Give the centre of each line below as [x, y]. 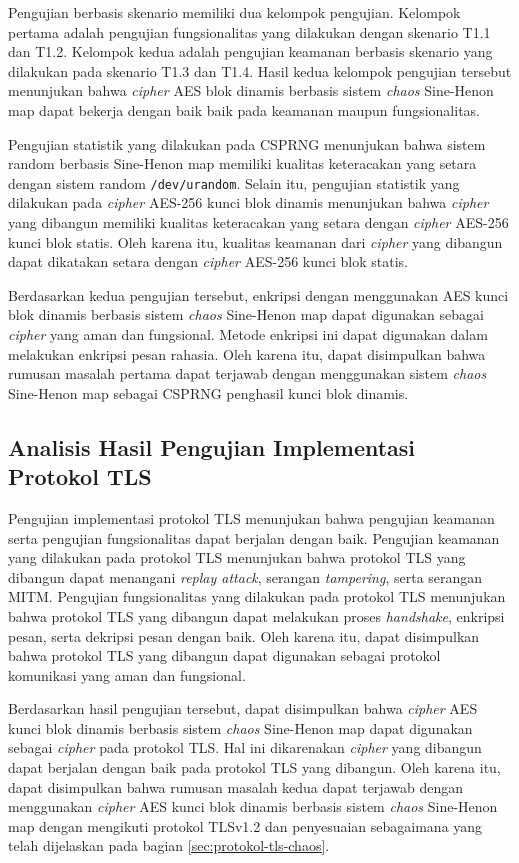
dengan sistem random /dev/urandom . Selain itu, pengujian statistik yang [234, 182]
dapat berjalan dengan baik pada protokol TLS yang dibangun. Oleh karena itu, [254, 767]
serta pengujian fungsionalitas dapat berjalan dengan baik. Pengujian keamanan [254, 537]
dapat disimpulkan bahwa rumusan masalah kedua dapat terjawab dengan [235, 786]
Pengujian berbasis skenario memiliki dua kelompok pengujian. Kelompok [234, 12]
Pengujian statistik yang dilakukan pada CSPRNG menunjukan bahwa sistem [247, 143]
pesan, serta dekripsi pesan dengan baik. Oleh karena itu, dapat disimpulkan [244, 635]
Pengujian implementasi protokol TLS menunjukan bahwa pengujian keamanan [251, 517]
